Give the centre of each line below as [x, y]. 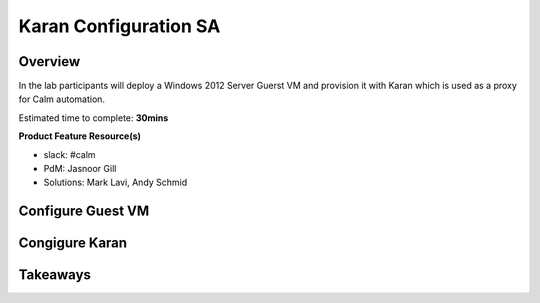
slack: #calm [69, 154]
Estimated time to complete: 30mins [93, 117]
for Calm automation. [61, 99]
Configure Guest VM [84, 211]
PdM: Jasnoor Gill [80, 169]
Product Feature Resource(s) [80, 136]
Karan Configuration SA [119, 26]
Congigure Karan [73, 243]
